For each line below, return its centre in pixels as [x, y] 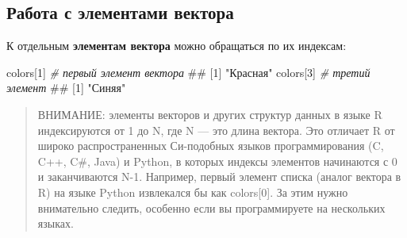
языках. [56, 223]
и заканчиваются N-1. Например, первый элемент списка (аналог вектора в [219, 177]
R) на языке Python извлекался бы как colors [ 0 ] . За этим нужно [193, 192]
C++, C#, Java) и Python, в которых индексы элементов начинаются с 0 [217, 161]
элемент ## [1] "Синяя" [66, 88]
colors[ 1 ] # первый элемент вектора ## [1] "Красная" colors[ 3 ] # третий [188, 72]
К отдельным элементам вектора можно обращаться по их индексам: [177, 46]
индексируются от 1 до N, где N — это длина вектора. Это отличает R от [216, 130]
